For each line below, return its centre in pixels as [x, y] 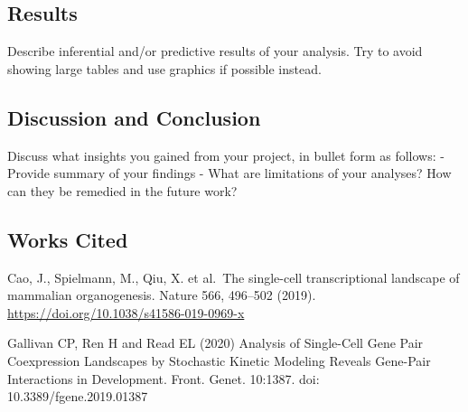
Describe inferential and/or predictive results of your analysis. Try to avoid [215, 51]
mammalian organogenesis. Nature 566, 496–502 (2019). [162, 295]
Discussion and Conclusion [134, 117]
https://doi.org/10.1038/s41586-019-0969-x [126, 312]
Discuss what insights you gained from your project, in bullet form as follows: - [226, 155]
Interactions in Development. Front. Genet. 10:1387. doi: [164, 378]
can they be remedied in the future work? [122, 190]
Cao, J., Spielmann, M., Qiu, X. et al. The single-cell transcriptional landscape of [234, 277]
